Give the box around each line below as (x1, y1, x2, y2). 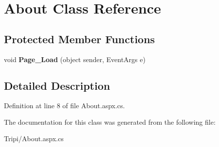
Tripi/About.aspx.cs (4, 133, 64, 143)
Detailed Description (4, 78, 110, 93)
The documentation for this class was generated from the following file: (4, 116, 216, 127)
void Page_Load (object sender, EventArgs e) (4, 54, 146, 64)
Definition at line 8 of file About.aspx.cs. (4, 100, 125, 111)
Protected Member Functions (4, 31, 155, 46)
